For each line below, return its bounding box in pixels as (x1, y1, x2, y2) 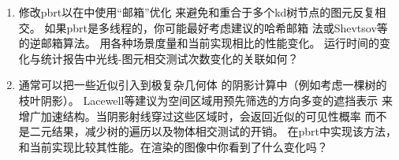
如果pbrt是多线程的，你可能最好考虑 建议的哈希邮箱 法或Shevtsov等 (44, 19, 388, 35)
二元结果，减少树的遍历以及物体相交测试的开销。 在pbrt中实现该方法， (29, 123, 397, 140)
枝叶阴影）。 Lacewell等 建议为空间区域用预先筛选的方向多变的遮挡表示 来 (18, 91, 393, 108)
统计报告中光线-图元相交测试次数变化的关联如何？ (40, 50, 299, 66)
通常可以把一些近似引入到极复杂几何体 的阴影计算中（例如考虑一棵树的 (18, 76, 387, 93)
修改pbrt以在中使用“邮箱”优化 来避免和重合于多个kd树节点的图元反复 (18, 4, 375, 20)
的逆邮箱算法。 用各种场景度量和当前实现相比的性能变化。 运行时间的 (18, 35, 380, 51)
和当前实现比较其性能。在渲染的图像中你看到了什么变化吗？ (18, 138, 328, 154)
